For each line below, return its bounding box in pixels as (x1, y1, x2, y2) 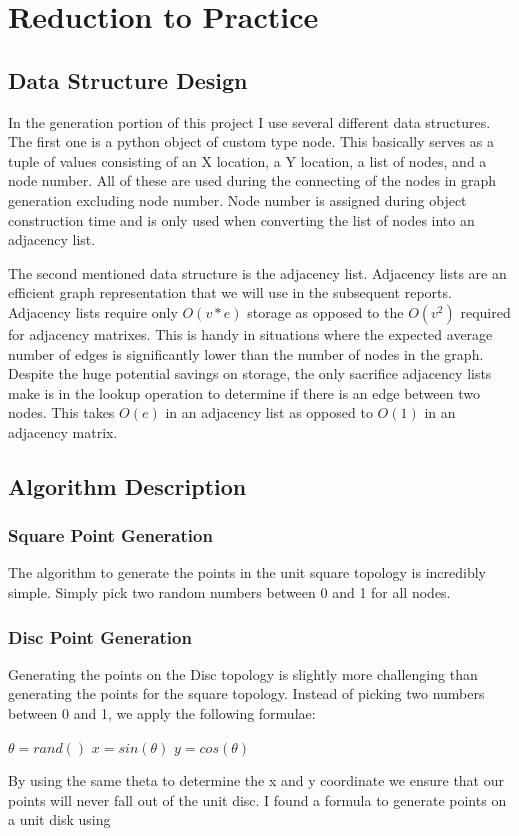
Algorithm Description (8, 470, 247, 501)
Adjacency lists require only (8, 301, 178, 322)
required (460, 301, 511, 322)
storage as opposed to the (247, 301, 404, 322)
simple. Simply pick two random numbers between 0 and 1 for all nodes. (8, 582, 451, 603)
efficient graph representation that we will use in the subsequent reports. (8, 282, 452, 303)
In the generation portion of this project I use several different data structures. (8, 111, 491, 132)
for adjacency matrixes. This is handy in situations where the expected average (8, 323, 493, 344)
